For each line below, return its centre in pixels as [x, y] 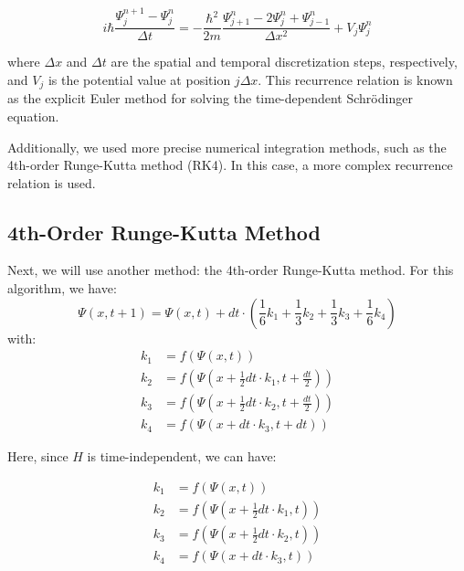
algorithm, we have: [62, 288]
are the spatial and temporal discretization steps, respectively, [284, 62]
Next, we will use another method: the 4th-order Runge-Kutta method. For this [231, 270]
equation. [33, 116]
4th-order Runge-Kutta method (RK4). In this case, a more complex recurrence [230, 165]
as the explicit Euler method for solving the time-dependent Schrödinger [210, 98]
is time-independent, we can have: [182, 456]
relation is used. [52, 182]
